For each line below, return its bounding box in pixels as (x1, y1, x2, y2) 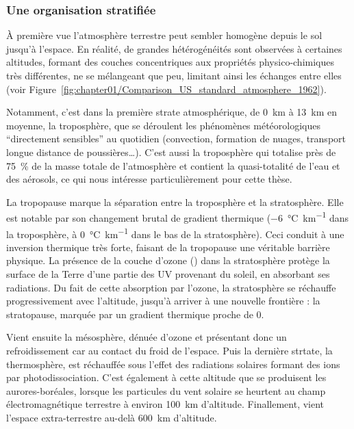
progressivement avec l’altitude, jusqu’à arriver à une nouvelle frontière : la (6, 294, 320, 308)
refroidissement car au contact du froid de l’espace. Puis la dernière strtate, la (6, 343, 333, 357)
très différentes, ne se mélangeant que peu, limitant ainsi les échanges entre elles (6, 68, 342, 82)
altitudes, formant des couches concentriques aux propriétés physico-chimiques (6, 55, 335, 69)
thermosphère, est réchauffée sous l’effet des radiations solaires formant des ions (6, 356, 340, 371)
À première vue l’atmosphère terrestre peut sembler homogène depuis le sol (6, 28, 323, 42)
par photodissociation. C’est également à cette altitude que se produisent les (6, 370, 327, 385)
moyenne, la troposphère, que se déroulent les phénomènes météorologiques (6, 118, 321, 132)
